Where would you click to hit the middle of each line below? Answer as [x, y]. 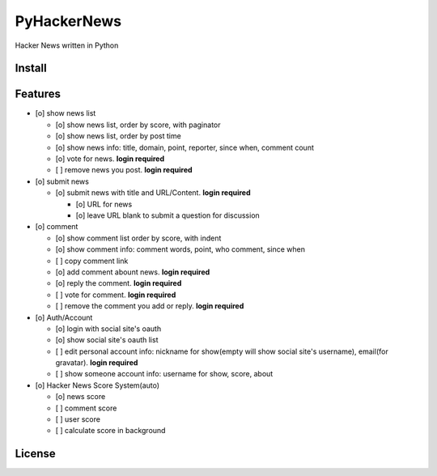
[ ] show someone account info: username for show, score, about [164, 374]
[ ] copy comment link [92, 261]
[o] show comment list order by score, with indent [138, 238]
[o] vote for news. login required [110, 159]
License [35, 454]
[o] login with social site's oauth [108, 329]
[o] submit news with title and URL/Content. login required [153, 193]
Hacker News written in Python [67, 45]
